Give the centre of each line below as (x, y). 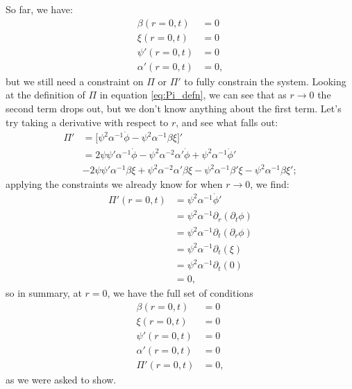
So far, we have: (39, 9)
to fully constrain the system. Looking (265, 81)
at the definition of (45, 95)
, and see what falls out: (227, 122)
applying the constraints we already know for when (114, 184)
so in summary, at (44, 293)
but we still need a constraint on (75, 81)
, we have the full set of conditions (180, 293)
